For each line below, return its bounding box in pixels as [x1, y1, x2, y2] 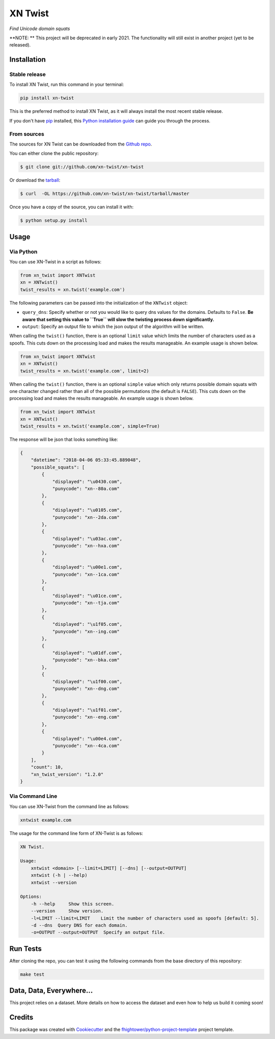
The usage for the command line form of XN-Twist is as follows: [9, 830, 144, 836]
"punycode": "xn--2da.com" [52, 514, 120, 520]
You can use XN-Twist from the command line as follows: [9, 803, 130, 809]
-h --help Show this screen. [31, 901, 115, 907]
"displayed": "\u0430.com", [52, 479, 122, 484]
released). [9, 42, 31, 48]
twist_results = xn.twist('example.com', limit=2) [20, 368, 150, 374]
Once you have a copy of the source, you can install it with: [9, 204, 134, 210]
